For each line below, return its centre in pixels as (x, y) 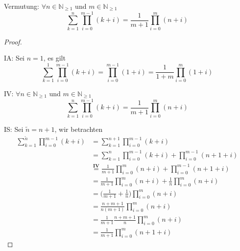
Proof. (13, 41)
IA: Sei (14, 58)
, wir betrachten (79, 129)
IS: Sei (14, 129)
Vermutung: (22, 6)
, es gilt (54, 58)
